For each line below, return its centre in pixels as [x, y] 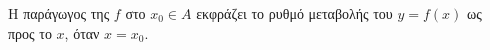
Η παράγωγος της [59, 13]
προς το [30, 32]
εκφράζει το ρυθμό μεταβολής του [294, 13]
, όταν [82, 32]
